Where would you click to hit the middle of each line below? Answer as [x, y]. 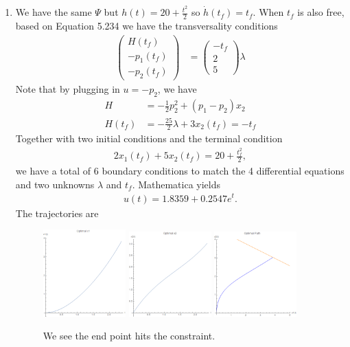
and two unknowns [55, 184]
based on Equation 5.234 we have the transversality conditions [147, 25]
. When [268, 12]
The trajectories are [57, 213]
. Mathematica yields [176, 184]
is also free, [321, 12]
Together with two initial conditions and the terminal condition [149, 138]
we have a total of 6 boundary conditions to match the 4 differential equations [180, 171]
